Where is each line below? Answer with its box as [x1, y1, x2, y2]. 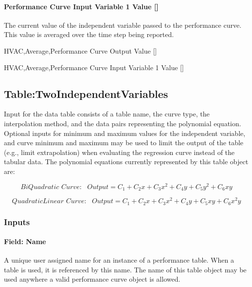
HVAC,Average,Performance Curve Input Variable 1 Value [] [4, 62, 184, 72]
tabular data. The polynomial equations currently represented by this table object [4, 156, 249, 167]
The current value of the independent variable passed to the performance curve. [4, 19, 242, 30]
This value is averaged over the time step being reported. [4, 29, 174, 39]
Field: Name [4, 236, 46, 247]
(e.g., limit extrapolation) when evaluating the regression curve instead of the [4, 147, 235, 157]
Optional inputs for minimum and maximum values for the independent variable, [4, 128, 246, 138]
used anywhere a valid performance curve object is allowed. [4, 274, 180, 284]
